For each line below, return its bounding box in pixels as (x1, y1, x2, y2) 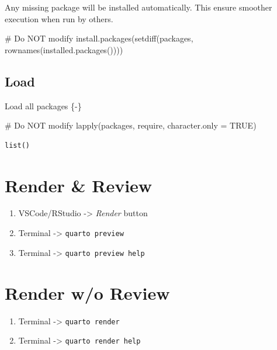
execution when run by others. (5, 12, 113, 25)
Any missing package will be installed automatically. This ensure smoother (5, 1, 272, 13)
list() (5, 141, 30, 150)
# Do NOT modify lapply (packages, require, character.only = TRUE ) (5, 119, 257, 131)
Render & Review (5, 173, 153, 197)
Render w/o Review (5, 280, 170, 304)
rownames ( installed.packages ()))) (5, 43, 123, 56)
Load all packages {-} (5, 99, 82, 112)
